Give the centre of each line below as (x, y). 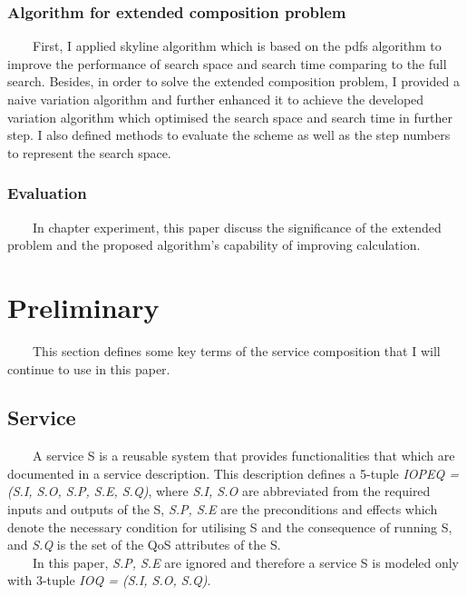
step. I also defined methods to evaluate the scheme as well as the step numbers (229, 135)
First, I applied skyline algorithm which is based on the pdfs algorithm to (237, 46)
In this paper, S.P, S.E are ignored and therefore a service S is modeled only (246, 562)
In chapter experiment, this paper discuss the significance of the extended (237, 227)
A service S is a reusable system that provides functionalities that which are (243, 456)
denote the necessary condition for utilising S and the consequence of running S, (230, 526)
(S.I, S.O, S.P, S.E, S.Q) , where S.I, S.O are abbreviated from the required (219, 491)
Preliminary (83, 307)
